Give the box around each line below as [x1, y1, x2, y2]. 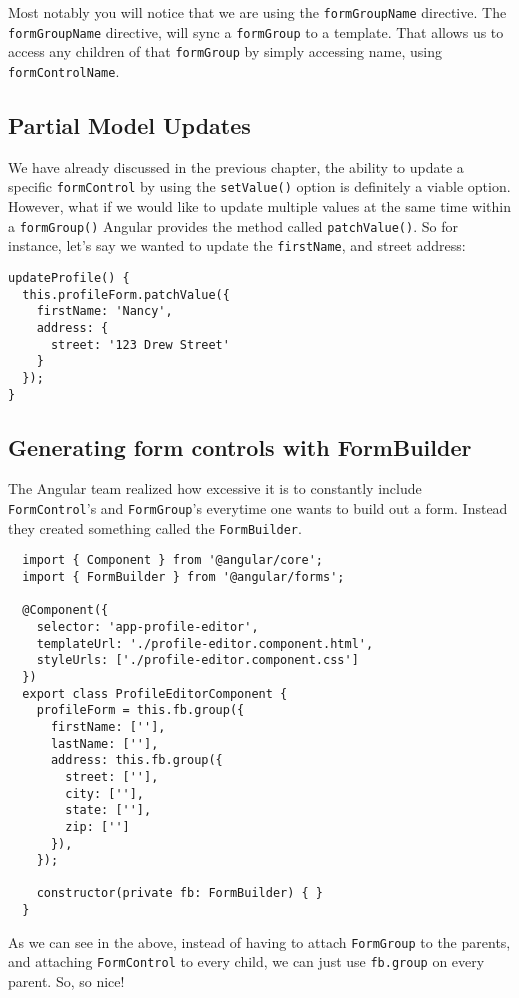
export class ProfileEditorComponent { [22, 686, 288, 701]
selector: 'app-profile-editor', [36, 619, 259, 634]
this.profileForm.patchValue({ [22, 287, 230, 302]
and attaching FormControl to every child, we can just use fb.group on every [8, 951, 485, 972]
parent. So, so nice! [8, 971, 125, 992]
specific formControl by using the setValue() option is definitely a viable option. [8, 176, 511, 197]
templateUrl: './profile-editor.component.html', [36, 636, 374, 651]
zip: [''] [65, 819, 130, 834]
